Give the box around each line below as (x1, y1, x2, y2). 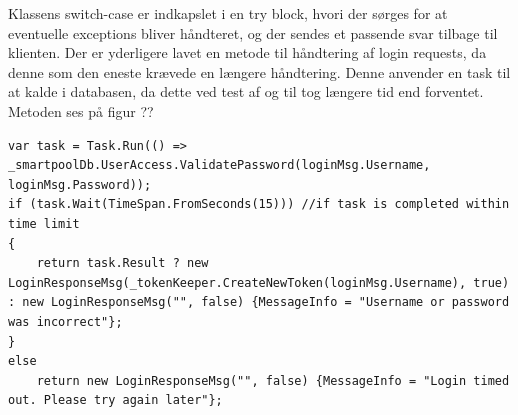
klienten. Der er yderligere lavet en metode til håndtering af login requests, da (8, 42, 487, 63)
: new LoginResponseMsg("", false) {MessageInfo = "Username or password (8, 295, 510, 310)
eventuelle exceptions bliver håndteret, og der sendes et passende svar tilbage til (8, 22, 498, 43)
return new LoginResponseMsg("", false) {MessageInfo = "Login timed (36, 373, 510, 388)
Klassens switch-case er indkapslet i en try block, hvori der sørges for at (8, 3, 448, 23)
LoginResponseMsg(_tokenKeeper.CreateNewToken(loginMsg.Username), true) (8, 275, 510, 290)
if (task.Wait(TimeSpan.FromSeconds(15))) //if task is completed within (8, 197, 510, 212)
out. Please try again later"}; (8, 393, 223, 408)
